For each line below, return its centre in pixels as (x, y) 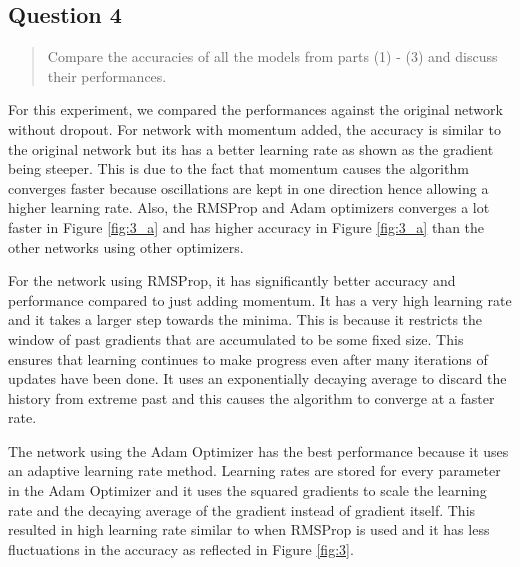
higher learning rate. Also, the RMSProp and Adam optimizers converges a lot (249, 207)
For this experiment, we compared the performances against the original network (255, 109)
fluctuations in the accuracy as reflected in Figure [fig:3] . (181, 548)
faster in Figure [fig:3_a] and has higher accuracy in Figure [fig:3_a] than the (246, 226)
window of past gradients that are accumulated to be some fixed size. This (236, 338)
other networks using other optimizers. (126, 246)
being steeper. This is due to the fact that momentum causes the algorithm (238, 168)
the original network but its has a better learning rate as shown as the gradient (251, 148)
